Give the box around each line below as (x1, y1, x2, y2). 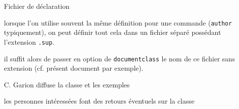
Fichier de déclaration (4, 1, 70, 11)
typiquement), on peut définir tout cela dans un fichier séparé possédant (4, 27, 221, 37)
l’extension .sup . (4, 36, 55, 47)
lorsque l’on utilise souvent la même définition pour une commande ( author (4, 17, 232, 27)
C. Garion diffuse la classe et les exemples (4, 79, 130, 89)
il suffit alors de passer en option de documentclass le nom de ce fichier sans (4, 53, 235, 63)
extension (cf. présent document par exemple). (4, 63, 144, 73)
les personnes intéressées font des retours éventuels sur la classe (4, 96, 195, 106)
